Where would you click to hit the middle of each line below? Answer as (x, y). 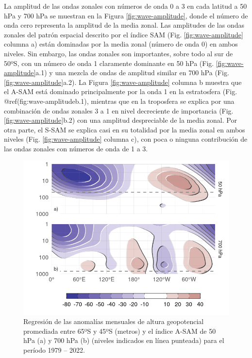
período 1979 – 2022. (54, 350)
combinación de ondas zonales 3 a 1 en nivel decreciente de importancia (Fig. (119, 110)
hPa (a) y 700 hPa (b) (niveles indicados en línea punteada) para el (124, 340)
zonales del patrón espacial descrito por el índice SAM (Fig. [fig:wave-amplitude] (124, 34)
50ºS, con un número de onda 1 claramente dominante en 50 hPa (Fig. (109, 63)
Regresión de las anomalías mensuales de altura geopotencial (114, 321)
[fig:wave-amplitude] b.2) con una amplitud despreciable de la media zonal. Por (120, 120)
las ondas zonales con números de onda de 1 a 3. (76, 148)
